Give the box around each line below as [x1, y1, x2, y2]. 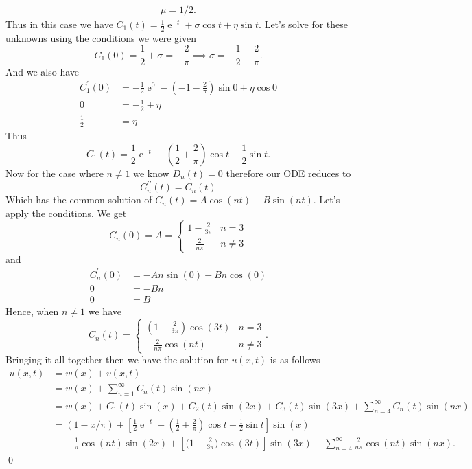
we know [133, 165, 169, 180]
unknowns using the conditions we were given [5, 30, 196, 45]
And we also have [5, 64, 80, 78]
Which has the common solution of [5, 192, 152, 207]
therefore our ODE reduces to [226, 165, 351, 180]
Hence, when [5, 304, 59, 318]
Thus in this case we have [5, 17, 113, 32]
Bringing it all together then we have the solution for [5, 352, 228, 367]
